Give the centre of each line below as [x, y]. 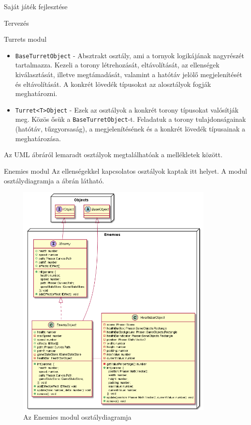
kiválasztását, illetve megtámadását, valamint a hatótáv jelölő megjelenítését [129, 74]
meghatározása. [38, 138]
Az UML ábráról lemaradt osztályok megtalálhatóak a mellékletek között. [113, 155]
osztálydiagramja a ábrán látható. [54, 180]
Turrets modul [25, 39]
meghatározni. [36, 93]
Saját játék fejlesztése [36, 6]
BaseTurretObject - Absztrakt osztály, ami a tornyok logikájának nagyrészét [130, 55]
